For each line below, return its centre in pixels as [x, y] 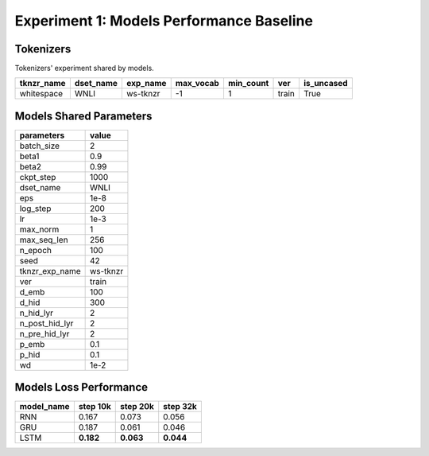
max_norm [39, 229]
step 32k [180, 407]
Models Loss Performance [81, 387]
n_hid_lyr [36, 313]
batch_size [39, 146]
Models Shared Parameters [83, 116]
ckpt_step [38, 177]
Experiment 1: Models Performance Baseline [164, 21]
